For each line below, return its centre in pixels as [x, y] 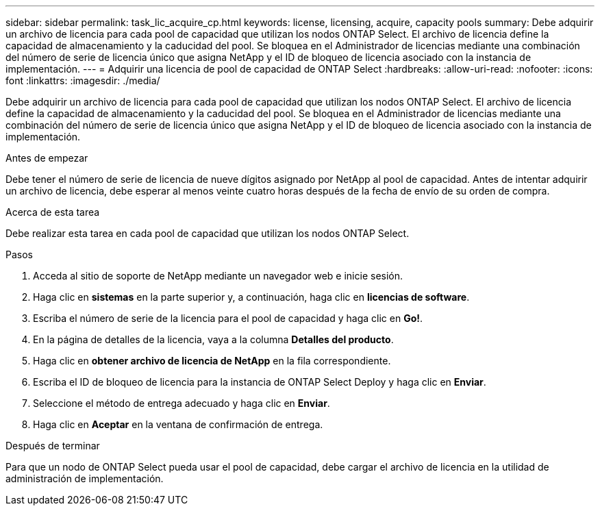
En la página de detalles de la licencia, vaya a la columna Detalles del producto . [213, 339]
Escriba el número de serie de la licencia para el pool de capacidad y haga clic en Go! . [228, 318]
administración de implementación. [85, 478]
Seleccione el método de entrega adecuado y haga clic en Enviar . [182, 403]
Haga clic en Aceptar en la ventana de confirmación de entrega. [178, 424]
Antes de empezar [47, 158]
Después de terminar [53, 446]
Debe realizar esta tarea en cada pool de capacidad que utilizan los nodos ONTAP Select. [208, 233]
